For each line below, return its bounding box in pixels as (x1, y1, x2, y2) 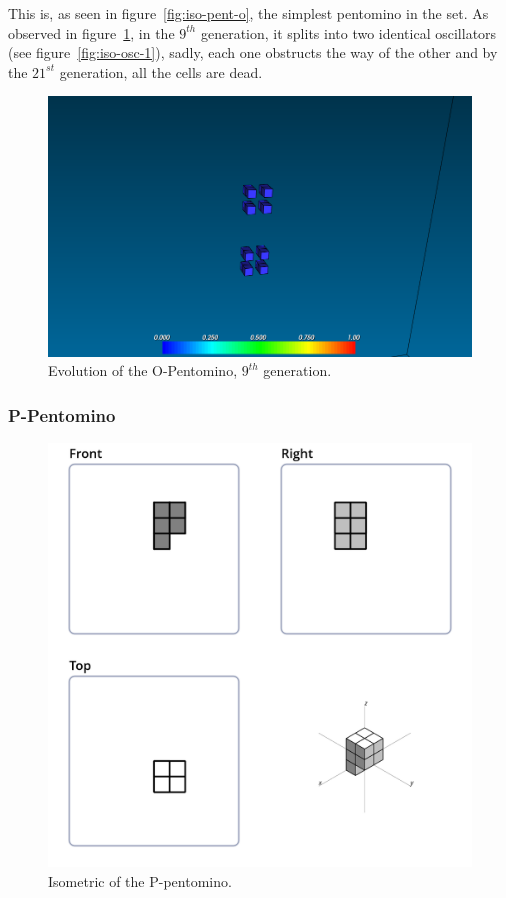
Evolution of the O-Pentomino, (48, 360, 238, 381)
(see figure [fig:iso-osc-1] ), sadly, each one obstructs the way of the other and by (8, 42, 498, 63)
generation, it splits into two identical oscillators (200, 22, 497, 43)
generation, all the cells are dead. (59, 61, 263, 82)
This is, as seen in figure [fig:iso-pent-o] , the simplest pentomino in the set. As (8, 3, 489, 23)
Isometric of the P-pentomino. (48, 870, 232, 891)
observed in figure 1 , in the (8, 22, 175, 43)
